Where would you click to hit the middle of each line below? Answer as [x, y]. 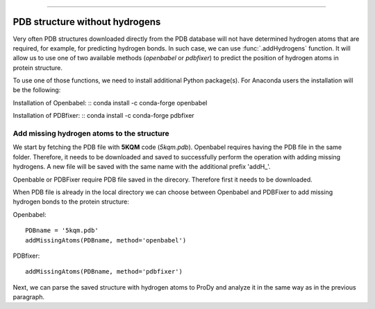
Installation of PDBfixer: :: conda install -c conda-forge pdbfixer [103, 116]
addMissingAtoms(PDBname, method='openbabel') [106, 240]
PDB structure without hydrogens [87, 22]
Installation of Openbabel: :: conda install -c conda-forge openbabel [110, 103]
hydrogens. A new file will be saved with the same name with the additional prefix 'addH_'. [142, 167]
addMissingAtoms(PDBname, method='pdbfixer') [104, 272]
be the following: [37, 90]
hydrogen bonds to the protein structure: [71, 202]
